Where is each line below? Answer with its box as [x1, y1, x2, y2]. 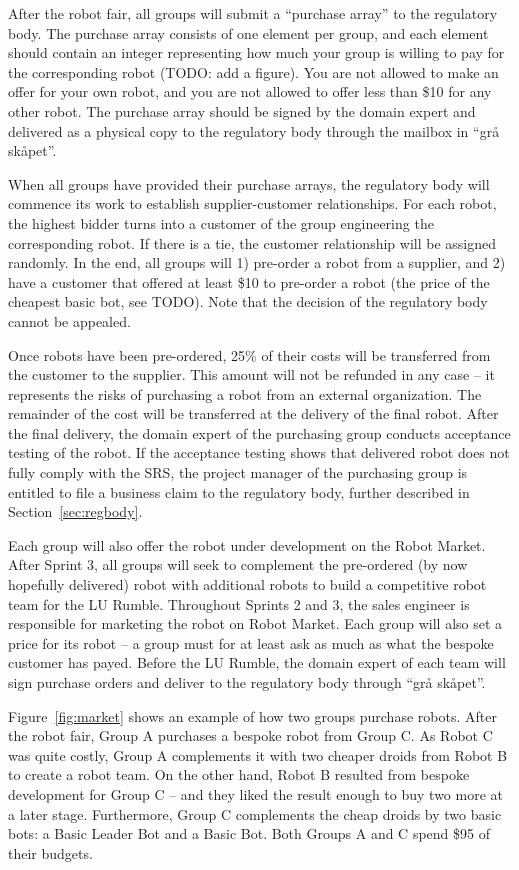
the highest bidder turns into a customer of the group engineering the [8, 212, 434, 233]
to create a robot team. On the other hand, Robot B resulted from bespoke [8, 764, 470, 785]
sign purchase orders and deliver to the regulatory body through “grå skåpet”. [8, 672, 486, 692]
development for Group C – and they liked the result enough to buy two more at [8, 783, 503, 804]
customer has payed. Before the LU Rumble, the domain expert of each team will [8, 652, 506, 673]
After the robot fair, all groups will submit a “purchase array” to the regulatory [8, 3, 498, 23]
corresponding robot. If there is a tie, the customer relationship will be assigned [8, 232, 496, 253]
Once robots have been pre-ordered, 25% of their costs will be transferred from [8, 344, 491, 365]
